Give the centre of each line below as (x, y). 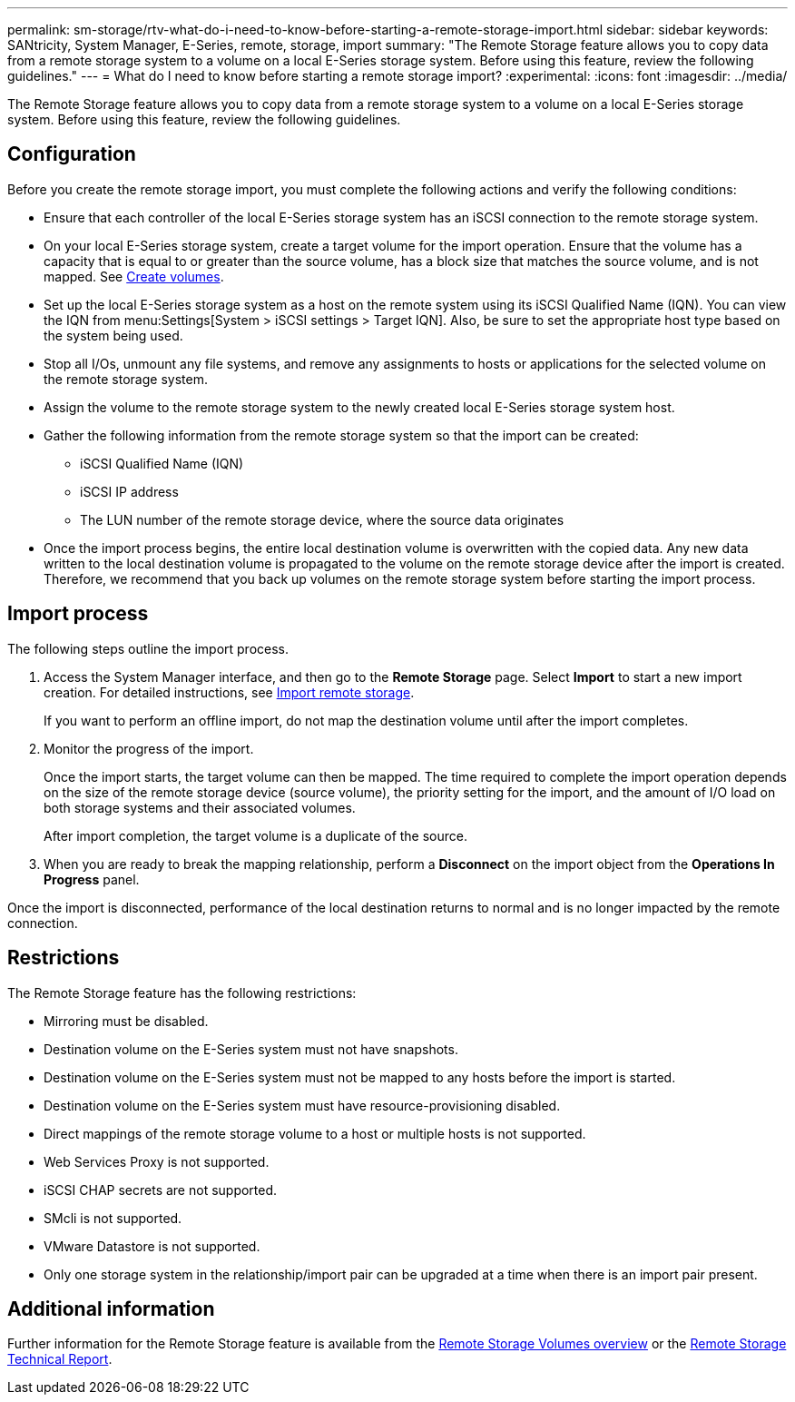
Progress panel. (92, 879)
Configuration (72, 154)
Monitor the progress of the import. (149, 748)
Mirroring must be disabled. (126, 1021)
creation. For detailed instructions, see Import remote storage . (229, 692)
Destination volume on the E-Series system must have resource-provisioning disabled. (302, 1105)
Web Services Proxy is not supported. (157, 1161)
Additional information (111, 1308)
